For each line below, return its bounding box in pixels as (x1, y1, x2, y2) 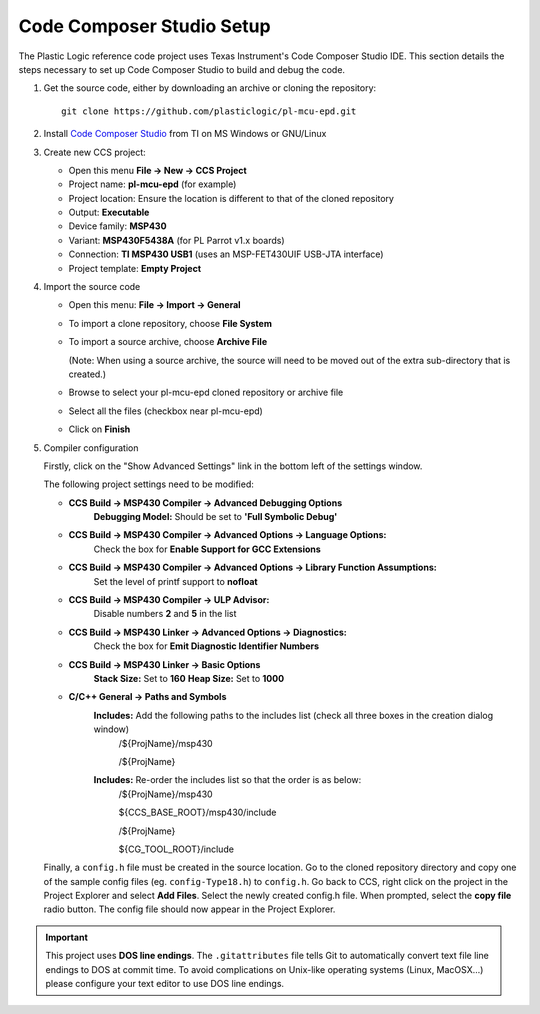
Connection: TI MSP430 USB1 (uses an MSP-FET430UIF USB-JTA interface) (68, 248, 384, 260)
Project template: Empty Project (68, 262, 202, 274)
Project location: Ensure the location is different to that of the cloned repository (68, 192, 395, 204)
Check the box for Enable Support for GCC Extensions (93, 543, 322, 555)
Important (45, 931, 89, 943)
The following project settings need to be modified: (43, 478, 255, 490)
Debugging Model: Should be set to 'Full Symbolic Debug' (93, 511, 338, 523)
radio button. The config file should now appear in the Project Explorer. (43, 903, 336, 915)
